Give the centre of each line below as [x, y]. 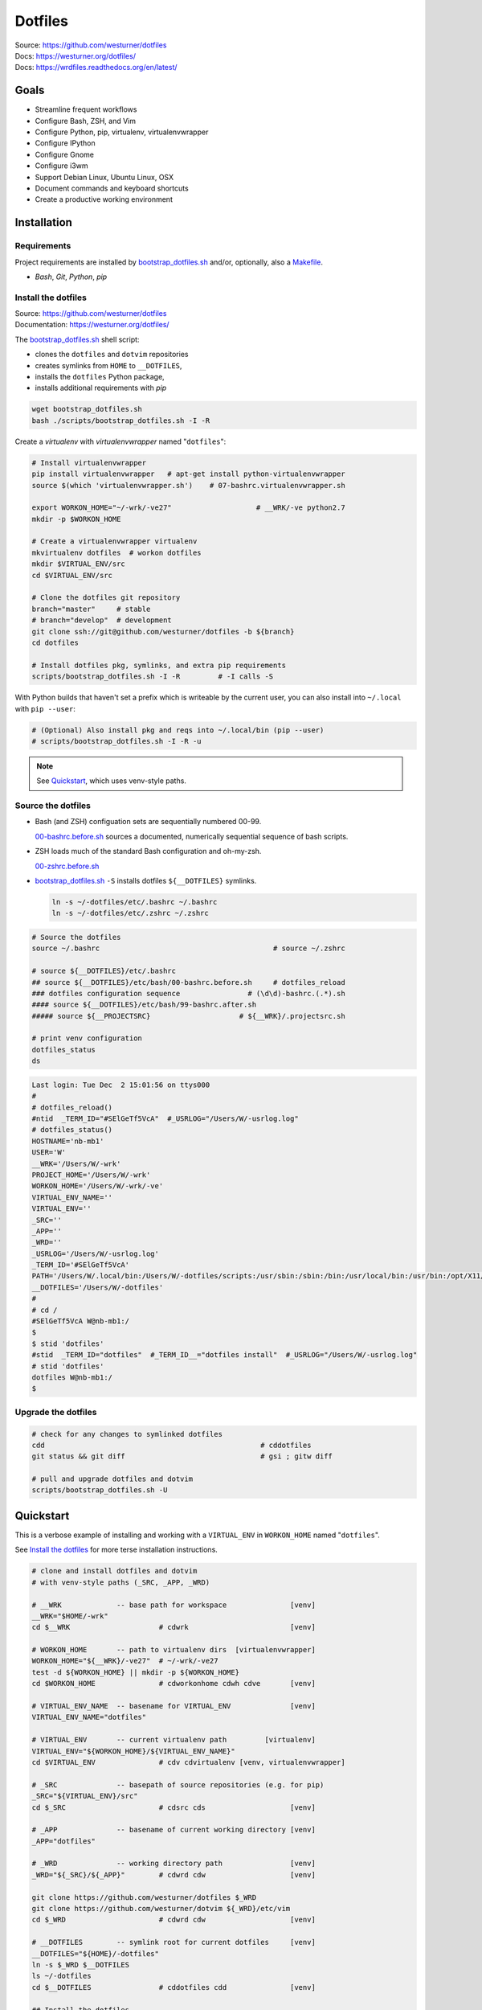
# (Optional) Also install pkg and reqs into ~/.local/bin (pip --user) [178, 730]
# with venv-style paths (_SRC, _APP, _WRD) [121, 1582]
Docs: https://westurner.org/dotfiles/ [76, 55]
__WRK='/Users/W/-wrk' [76, 1163]
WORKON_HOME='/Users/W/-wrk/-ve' [98, 1186]
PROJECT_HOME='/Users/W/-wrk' [91, 1175]
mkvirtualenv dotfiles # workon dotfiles [116, 552]
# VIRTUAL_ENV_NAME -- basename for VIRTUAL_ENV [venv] [174, 1706]
